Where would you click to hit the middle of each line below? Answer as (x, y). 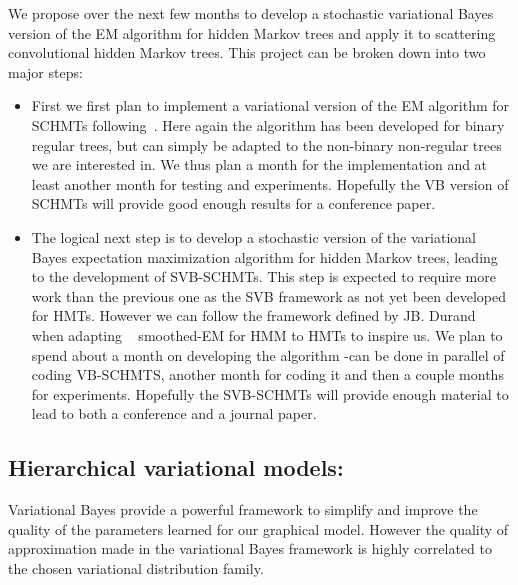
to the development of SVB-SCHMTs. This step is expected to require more (263, 276)
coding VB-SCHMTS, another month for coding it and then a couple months (267, 374)
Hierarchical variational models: (176, 467)
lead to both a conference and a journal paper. (174, 413)
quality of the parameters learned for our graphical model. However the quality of (258, 528)
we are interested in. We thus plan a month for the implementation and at (259, 164)
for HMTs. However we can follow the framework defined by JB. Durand (253, 315)
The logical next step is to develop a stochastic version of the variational (253, 236)
